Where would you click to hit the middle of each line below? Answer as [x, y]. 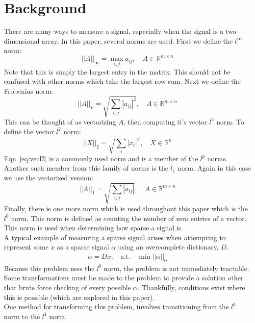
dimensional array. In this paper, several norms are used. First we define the [118, 40]
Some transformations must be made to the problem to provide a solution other [124, 278]
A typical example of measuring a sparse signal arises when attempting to [115, 237]
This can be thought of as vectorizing [60, 121]
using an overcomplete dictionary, [168, 247]
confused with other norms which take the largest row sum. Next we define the [122, 81]
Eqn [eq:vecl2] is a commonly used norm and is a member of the [101, 158]
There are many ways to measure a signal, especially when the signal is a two [120, 31]
